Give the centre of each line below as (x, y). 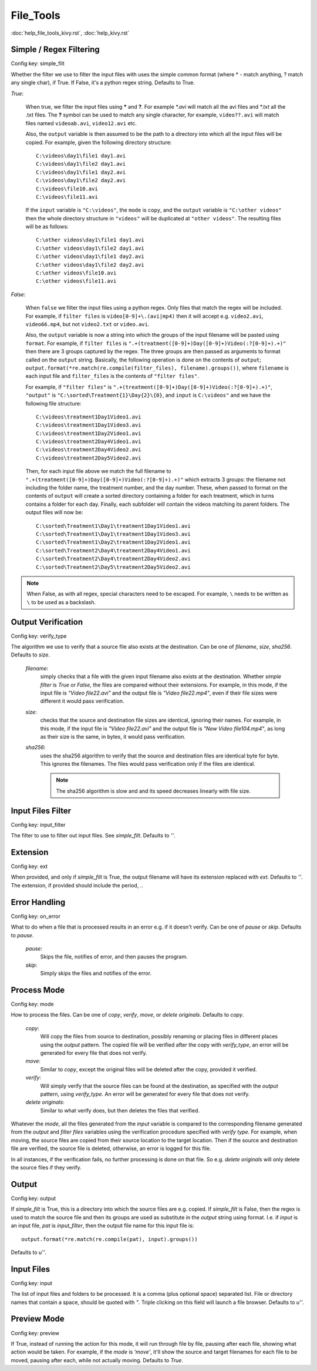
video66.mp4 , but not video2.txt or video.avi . (87, 324)
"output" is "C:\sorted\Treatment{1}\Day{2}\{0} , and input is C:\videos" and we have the (148, 395)
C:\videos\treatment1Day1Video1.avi (89, 417)
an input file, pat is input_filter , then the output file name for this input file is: (102, 1226)
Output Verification (47, 622)
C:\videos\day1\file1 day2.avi (81, 172)
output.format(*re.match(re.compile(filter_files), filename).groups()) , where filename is (157, 368)
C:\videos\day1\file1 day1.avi (81, 155)
